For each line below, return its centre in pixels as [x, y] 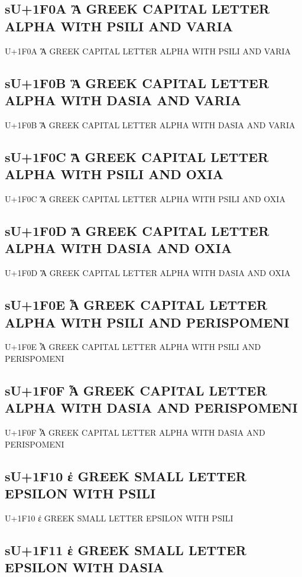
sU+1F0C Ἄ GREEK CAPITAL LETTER [137, 156]
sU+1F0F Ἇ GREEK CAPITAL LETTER [136, 390]
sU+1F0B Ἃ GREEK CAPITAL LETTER [137, 82]
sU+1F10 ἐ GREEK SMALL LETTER [126, 476]
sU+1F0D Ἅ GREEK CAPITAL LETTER [137, 230]
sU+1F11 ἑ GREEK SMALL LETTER [126, 550]
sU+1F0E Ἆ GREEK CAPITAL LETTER [136, 305]
